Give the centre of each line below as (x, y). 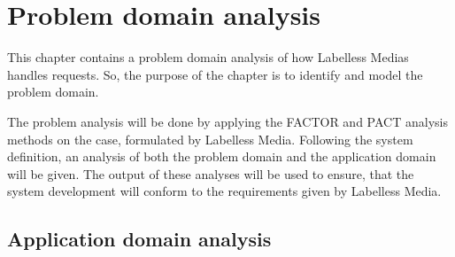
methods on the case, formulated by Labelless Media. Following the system (210, 139)
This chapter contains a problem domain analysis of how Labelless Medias (208, 57)
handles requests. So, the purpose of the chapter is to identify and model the (215, 74)
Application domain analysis (139, 239)
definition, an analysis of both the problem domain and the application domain (222, 156)
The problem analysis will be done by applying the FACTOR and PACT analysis (227, 121)
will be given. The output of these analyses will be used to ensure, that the (211, 173)
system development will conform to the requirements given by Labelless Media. (224, 191)
